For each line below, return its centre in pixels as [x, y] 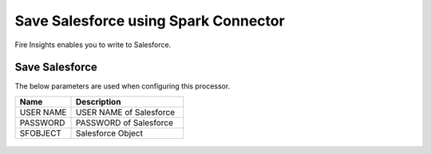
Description [98, 101]
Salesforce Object [109, 133]
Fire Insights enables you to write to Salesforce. [93, 45]
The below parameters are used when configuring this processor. [123, 86]
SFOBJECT [40, 133]
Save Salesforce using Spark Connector [150, 21]
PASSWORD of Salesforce [125, 122]
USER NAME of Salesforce [125, 112]
